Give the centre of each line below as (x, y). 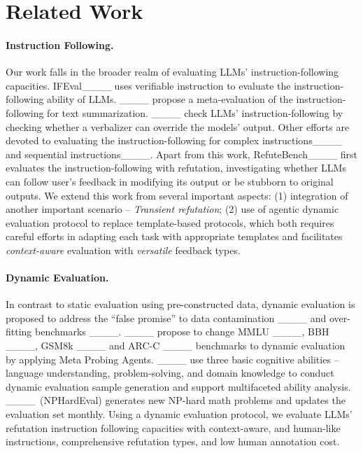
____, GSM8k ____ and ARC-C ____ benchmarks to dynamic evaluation (176, 346)
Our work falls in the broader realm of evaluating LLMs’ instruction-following (172, 72)
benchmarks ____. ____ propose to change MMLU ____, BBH (182, 332)
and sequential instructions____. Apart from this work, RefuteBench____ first (182, 154)
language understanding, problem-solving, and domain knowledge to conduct (170, 373)
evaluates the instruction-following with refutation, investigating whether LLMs (176, 168)
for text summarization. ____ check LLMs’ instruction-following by (195, 112)
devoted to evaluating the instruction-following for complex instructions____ (174, 140)
